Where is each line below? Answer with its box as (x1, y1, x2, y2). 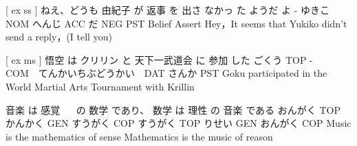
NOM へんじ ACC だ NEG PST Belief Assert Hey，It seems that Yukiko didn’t (6, 16, 347, 30)
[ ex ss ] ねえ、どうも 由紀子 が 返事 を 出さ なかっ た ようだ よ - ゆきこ (6, 3, 330, 16)
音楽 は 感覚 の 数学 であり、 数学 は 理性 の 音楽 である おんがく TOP (6, 102, 340, 117)
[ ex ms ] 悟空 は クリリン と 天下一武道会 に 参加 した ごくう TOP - (6, 52, 313, 66)
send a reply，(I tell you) (6, 29, 112, 44)
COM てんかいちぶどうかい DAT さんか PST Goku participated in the (6, 66, 327, 80)
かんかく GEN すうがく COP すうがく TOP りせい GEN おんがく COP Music (6, 116, 351, 130)
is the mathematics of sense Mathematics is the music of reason (6, 129, 273, 143)
